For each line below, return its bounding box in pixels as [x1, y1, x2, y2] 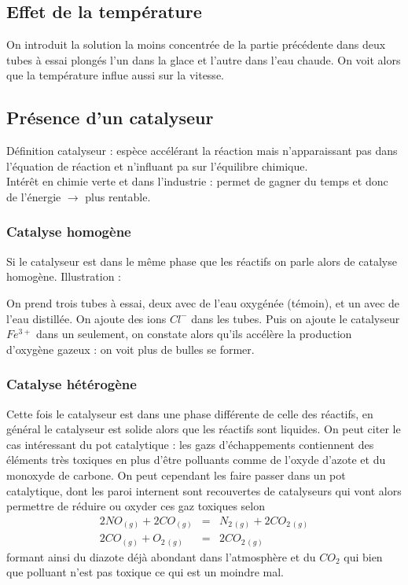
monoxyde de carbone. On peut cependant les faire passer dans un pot [6, 466, 346, 483]
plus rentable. [85, 188, 151, 204]
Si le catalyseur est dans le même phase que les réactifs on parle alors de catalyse [6, 252, 397, 269]
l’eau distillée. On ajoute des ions [6, 310, 167, 326]
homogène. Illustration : [6, 268, 121, 285]
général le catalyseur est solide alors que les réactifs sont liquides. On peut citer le [6, 421, 401, 437]
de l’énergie [6, 188, 61, 204]
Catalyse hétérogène [6, 374, 137, 394]
